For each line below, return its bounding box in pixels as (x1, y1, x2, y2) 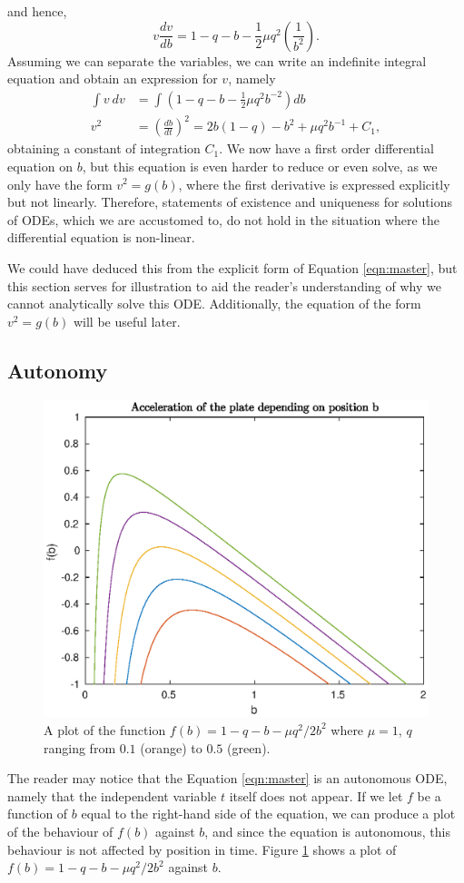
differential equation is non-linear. (7, 228, 195, 247)
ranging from (44, 738, 116, 757)
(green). (227, 738, 271, 757)
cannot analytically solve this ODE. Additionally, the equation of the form (7, 294, 421, 313)
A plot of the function (44, 720, 166, 739)
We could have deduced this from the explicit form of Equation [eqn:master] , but (7, 258, 458, 277)
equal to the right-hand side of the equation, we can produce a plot (81, 804, 456, 823)
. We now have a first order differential (219, 139, 434, 158)
